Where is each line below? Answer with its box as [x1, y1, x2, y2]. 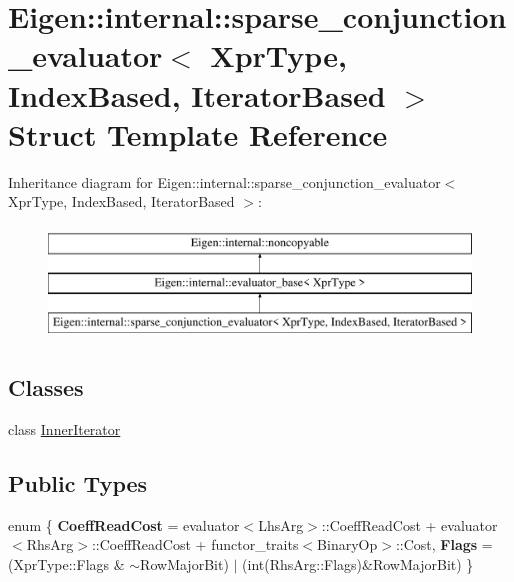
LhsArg [258, 514, 304, 535]
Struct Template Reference [8, 113, 388, 154]
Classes [8, 372, 84, 403]
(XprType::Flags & [8, 554, 125, 575]
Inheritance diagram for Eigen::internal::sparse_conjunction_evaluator [8, 171, 441, 192]
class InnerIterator [8, 419, 121, 440]
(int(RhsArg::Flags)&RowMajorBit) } [242, 554, 474, 575]
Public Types [8, 468, 148, 499]
